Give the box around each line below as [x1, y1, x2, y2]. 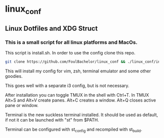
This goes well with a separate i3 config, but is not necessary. [5, 83, 129, 88]
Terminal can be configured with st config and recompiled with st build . [5, 126, 143, 134]
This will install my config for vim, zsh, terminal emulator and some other [5, 68, 151, 74]
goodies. [5, 73, 23, 79]
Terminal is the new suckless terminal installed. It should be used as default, [5, 112, 158, 118]
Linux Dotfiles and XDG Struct [5, 24, 98, 33]
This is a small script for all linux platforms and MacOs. [5, 39, 138, 46]
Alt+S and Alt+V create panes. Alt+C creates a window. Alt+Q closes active [5, 97, 156, 103]
